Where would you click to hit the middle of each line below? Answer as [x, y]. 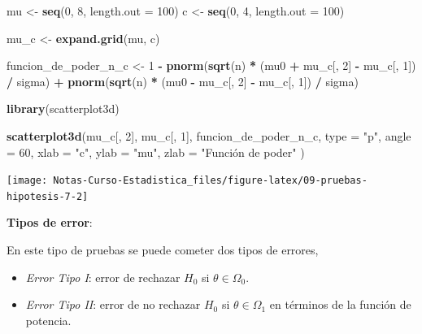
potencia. [48, 320]
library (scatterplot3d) [63, 108]
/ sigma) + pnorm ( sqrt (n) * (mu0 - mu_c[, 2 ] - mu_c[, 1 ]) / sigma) [183, 81]
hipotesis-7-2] [48, 196]
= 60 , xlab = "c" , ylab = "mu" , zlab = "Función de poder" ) [156, 152]
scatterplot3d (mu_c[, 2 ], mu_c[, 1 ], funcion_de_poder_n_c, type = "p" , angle [209, 135]
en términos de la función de [340, 304]
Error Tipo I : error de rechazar [103, 277]
